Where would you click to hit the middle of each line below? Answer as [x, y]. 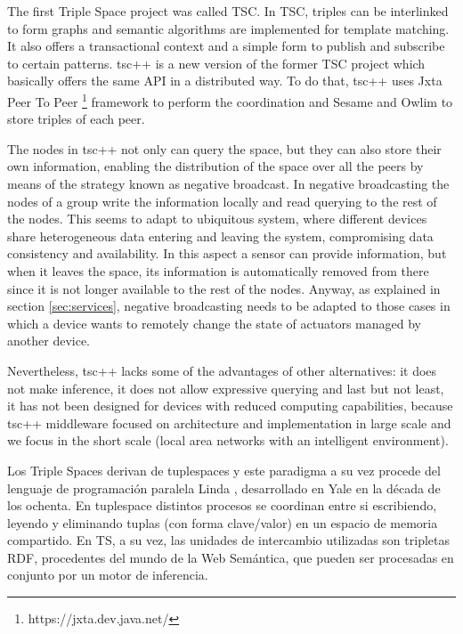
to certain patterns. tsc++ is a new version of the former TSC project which [216, 63]
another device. [49, 341]
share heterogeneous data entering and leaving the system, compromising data [220, 236]
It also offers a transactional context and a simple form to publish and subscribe [226, 46]
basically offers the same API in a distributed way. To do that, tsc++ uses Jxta [225, 81]
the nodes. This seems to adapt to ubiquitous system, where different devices [217, 219]
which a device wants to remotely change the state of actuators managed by [214, 323]
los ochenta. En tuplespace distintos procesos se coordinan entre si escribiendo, [222, 505]
